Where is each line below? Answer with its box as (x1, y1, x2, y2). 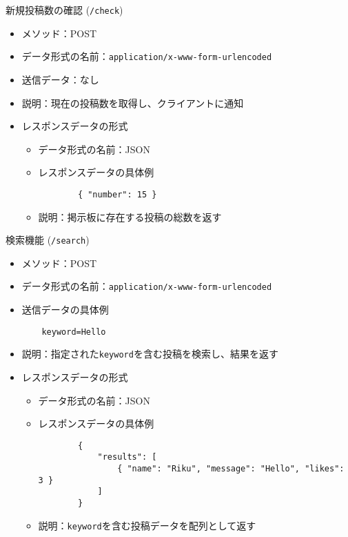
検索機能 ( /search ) (6, 233, 90, 247)
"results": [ (97, 452, 157, 462)
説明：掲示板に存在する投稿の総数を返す (38, 209, 222, 224)
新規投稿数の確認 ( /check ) (6, 3, 123, 17)
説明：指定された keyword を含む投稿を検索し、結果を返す (21, 346, 278, 361)
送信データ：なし (21, 72, 99, 86)
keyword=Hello (41, 326, 106, 337)
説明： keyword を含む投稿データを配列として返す (38, 518, 256, 532)
